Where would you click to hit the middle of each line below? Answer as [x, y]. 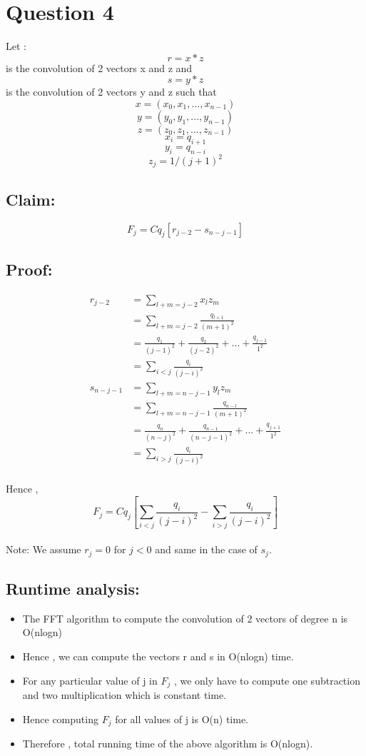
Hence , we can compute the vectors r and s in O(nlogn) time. [158, 656]
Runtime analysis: [73, 589]
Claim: [31, 199]
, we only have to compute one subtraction [267, 680]
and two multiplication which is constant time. [124, 695]
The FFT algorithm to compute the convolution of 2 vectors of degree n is [185, 618]
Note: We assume [44, 549]
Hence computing [60, 719]
